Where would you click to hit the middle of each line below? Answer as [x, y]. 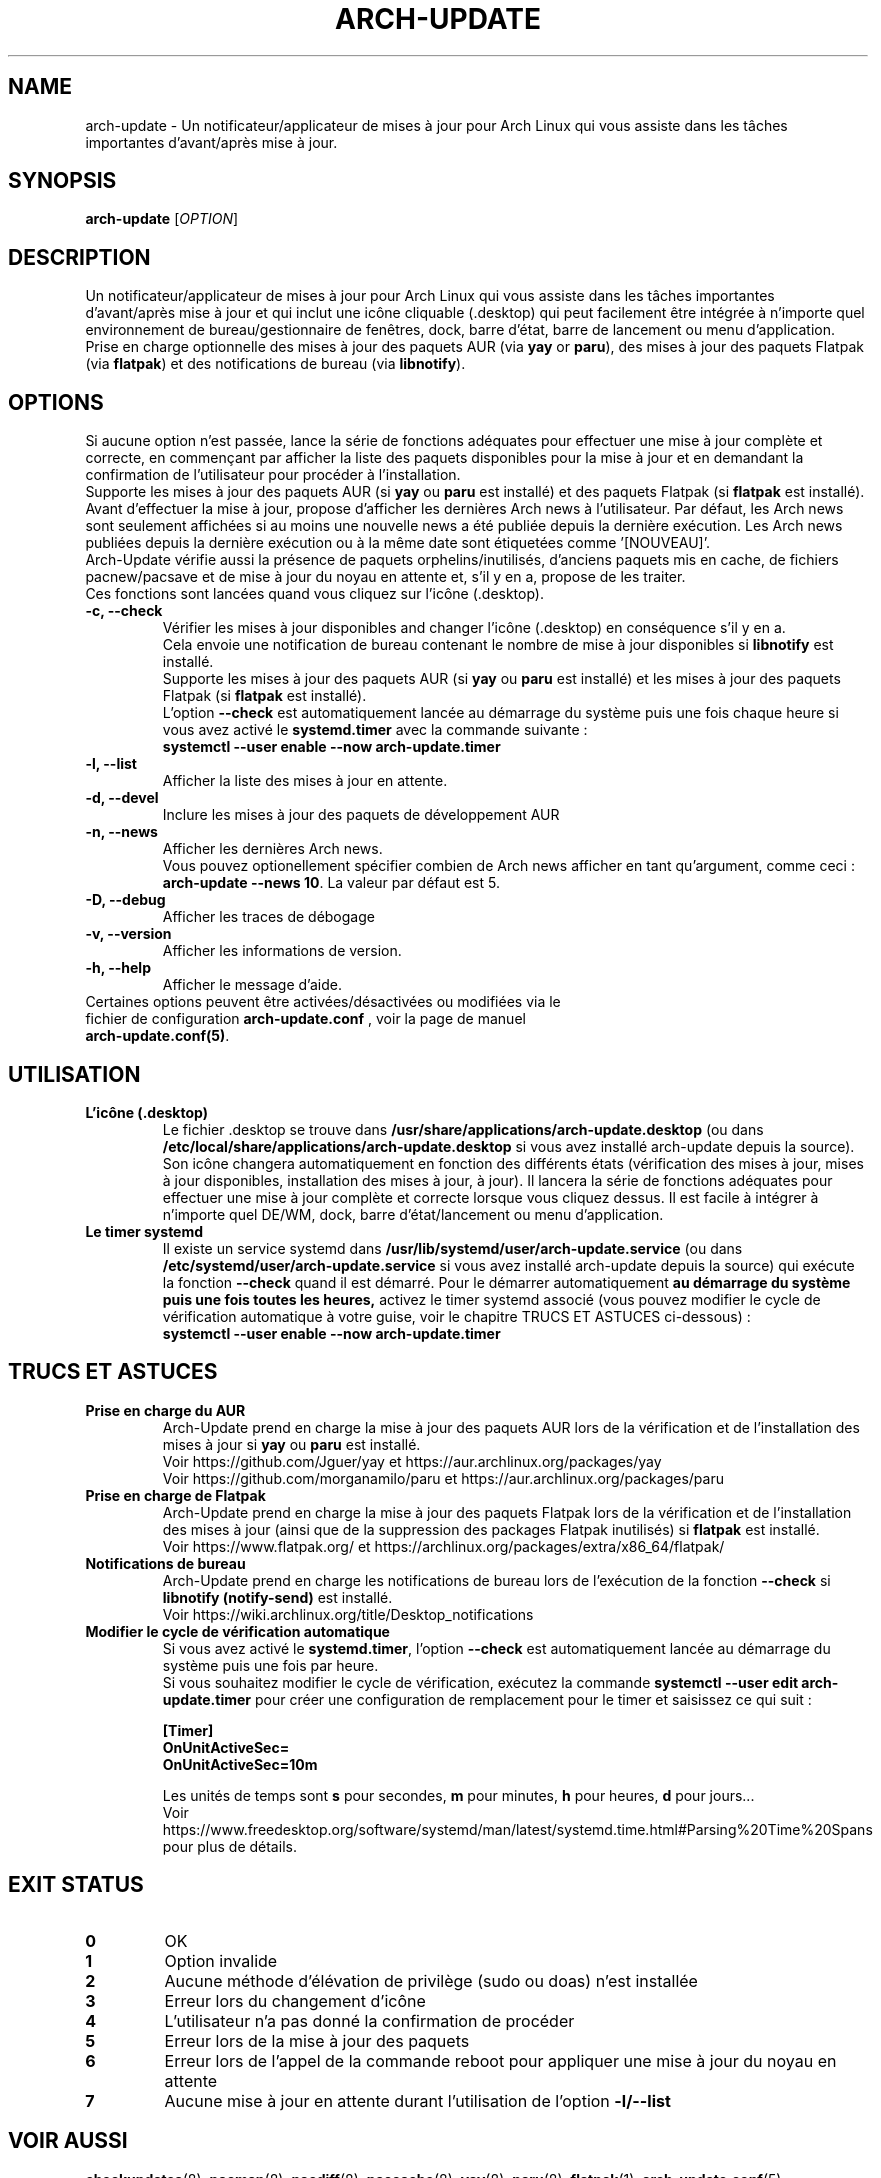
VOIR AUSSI [68, 2141]
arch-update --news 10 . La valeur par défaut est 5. [331, 883]
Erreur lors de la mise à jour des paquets [317, 2040]
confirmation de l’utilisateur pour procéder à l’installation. [273, 475]
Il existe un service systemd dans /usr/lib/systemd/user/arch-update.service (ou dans [452, 1248]
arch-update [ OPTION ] [162, 219]
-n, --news [121, 832]
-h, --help [118, 968]
